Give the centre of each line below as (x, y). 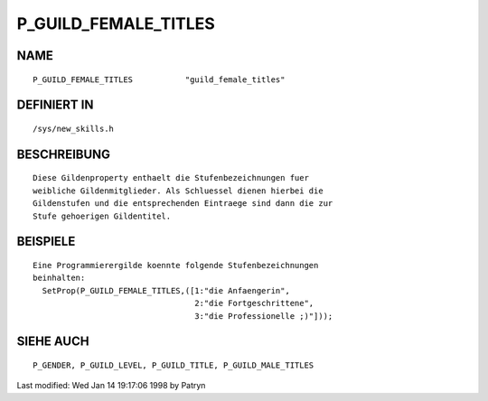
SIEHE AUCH (53, 342)
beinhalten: (59, 278)
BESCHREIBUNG (64, 154)
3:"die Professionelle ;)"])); (264, 316)
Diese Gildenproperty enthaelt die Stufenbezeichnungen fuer (171, 178)
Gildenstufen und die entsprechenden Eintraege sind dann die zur (183, 204)
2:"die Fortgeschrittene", (254, 303)
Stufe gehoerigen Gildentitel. (102, 216)
